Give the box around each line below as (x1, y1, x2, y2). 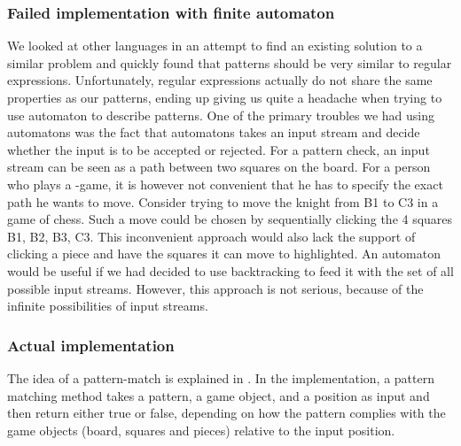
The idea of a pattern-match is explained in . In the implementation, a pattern (7, 368, 434, 387)
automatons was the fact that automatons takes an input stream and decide (7, 123, 420, 142)
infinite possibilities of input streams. (7, 296, 208, 315)
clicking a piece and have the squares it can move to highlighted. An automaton (7, 244, 441, 263)
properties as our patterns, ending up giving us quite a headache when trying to (7, 88, 442, 106)
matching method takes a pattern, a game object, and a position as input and (7, 386, 430, 404)
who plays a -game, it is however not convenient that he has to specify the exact (7, 174, 443, 193)
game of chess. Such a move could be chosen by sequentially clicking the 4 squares (7, 210, 453, 228)
